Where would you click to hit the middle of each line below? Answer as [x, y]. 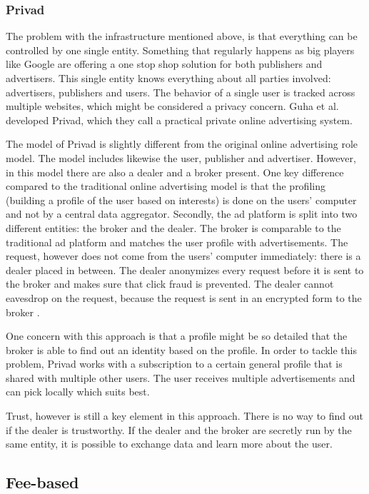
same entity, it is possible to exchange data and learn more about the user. [169, 444]
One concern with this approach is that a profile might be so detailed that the [177, 336]
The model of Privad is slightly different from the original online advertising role [182, 144]
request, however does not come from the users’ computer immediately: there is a [183, 256]
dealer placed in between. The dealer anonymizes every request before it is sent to [185, 269]
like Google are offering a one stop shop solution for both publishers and [164, 64]
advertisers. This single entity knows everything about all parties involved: [168, 78]
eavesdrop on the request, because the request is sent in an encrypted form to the [184, 297]
